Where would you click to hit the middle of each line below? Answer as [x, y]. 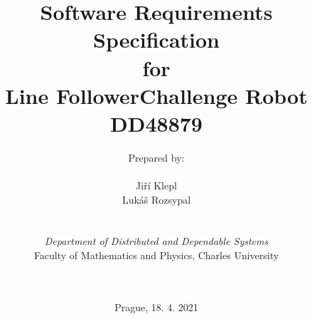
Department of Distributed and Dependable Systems [156, 241]
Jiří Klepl [156, 185]
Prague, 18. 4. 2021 [156, 307]
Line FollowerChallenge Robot [156, 95]
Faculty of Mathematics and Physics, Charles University [156, 255]
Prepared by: [156, 157]
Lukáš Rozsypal [156, 199]
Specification [156, 40]
